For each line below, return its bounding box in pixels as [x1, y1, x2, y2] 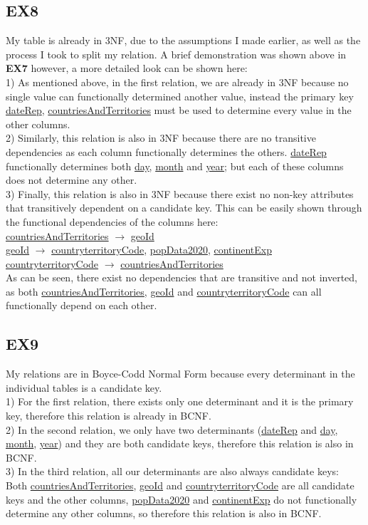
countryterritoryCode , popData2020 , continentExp [51, 242, 272, 257]
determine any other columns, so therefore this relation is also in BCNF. [6, 506, 322, 521]
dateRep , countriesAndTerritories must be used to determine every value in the [6, 103, 352, 118]
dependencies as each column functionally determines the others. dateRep [6, 144, 327, 159]
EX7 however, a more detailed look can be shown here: [6, 61, 248, 76]
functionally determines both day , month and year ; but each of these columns [6, 158, 344, 173]
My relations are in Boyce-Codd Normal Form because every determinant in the [6, 366, 355, 381]
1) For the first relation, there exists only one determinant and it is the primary [6, 394, 354, 409]
